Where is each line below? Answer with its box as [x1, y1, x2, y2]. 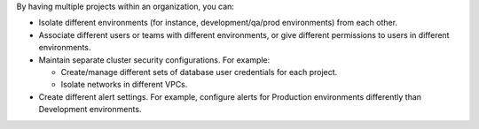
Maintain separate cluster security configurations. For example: [38, 54, 271, 65]
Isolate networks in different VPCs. [60, 80, 188, 90]
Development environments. [38, 104, 142, 115]
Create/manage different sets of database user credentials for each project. [60, 66, 338, 77]
